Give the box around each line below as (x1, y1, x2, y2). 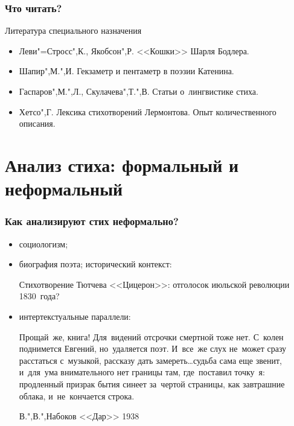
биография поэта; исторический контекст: (19, 258, 172, 270)
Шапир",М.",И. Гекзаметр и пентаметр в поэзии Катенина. (19, 65, 234, 77)
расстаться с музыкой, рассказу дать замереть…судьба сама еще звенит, (19, 354, 282, 366)
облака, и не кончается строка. (19, 389, 135, 402)
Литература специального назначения (5, 24, 142, 37)
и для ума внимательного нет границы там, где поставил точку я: (19, 366, 265, 378)
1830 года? (19, 290, 60, 302)
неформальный (5, 176, 123, 201)
